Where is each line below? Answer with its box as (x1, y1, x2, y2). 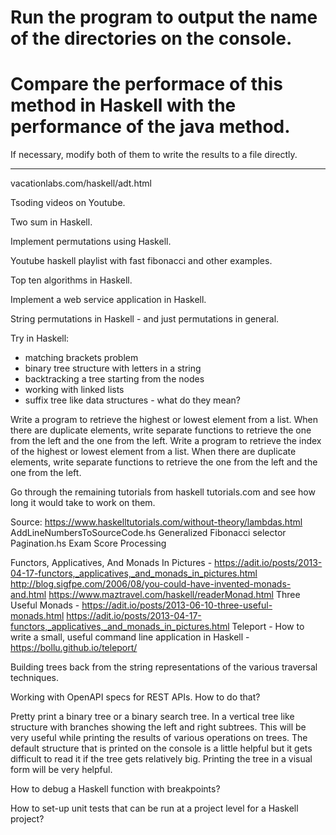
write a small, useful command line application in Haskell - (10, 631, 250, 643)
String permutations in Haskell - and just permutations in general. (10, 313, 280, 325)
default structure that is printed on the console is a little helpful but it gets (10, 742, 313, 755)
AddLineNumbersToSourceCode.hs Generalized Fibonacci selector (10, 527, 287, 539)
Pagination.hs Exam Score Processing (10, 537, 167, 550)
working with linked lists (24, 384, 125, 396)
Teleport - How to (231, 621, 305, 633)
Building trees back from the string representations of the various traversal (10, 661, 318, 673)
